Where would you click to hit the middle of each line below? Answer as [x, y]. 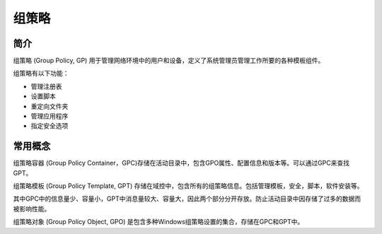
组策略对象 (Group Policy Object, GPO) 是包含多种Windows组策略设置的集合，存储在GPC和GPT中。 [158, 222]
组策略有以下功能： [41, 74]
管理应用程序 [50, 116]
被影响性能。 [32, 209]
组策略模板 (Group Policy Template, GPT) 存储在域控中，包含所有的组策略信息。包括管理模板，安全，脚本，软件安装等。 [188, 186]
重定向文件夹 [50, 106]
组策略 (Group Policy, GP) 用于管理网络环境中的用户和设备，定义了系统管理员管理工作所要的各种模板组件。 [169, 61]
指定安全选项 [50, 126]
